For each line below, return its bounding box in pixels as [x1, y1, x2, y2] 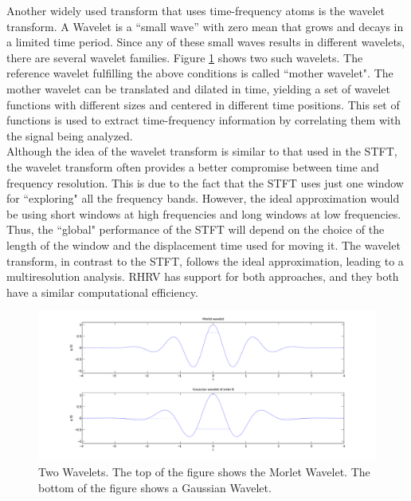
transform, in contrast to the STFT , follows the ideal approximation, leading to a [6, 252, 404, 269]
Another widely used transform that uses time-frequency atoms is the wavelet [6, 2, 386, 18]
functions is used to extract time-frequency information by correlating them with [6, 112, 401, 128]
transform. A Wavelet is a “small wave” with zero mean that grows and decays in [6, 18, 404, 34]
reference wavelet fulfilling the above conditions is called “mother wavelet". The [6, 65, 393, 81]
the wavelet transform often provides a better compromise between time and [6, 158, 379, 175]
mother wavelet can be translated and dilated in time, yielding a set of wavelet [6, 80, 391, 97]
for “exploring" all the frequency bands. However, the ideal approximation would [6, 190, 400, 207]
